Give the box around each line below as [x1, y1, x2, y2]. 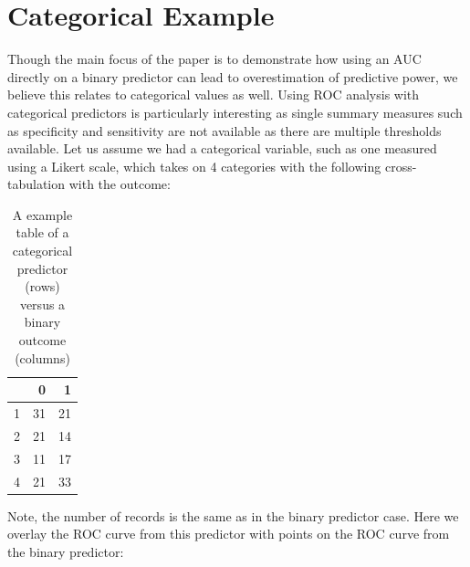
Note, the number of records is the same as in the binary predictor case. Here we [7, 506, 459, 525]
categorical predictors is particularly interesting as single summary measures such [7, 102, 463, 121]
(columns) [15, 348, 70, 367]
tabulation [7, 174, 66, 194]
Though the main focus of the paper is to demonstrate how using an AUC [7, 49, 422, 68]
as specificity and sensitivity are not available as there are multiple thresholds [7, 121, 442, 140]
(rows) [25, 277, 60, 296]
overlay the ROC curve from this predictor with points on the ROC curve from [7, 524, 450, 543]
